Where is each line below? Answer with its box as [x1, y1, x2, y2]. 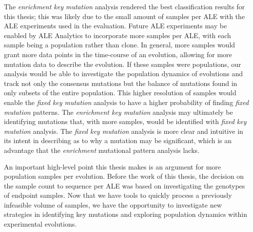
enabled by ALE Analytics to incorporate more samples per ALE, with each [4, 30, 231, 40]
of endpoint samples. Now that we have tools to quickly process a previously [4, 190, 232, 200]
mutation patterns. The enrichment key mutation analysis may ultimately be [4, 106, 233, 117]
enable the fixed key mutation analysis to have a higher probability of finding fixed [4, 97, 249, 107]
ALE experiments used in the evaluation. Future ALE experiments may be [4, 21, 227, 31]
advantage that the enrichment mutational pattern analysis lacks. [4, 145, 199, 155]
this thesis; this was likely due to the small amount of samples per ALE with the [4, 11, 245, 21]
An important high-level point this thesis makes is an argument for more [4, 161, 221, 171]
